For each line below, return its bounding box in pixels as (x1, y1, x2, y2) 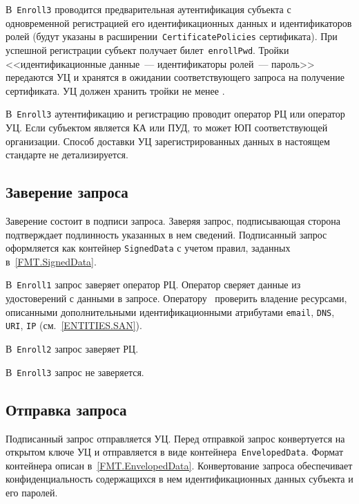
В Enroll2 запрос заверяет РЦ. (6, 341, 139, 355)
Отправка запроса (6, 398, 127, 420)
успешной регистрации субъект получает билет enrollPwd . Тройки (6, 42, 289, 57)
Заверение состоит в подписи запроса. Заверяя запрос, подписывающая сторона (6, 213, 340, 227)
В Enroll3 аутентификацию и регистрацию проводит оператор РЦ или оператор (6, 106, 345, 121)
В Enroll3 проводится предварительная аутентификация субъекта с (6, 2, 291, 16)
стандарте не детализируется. (6, 147, 128, 162)
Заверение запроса (6, 181, 128, 203)
